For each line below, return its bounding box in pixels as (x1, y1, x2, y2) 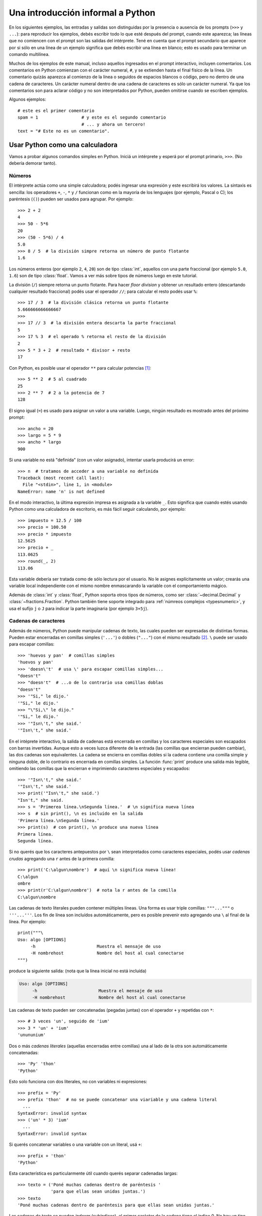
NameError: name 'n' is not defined (17, 489, 105, 494)
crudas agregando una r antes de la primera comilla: (9, 856, 115, 861)
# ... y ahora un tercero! (81, 122, 146, 127)
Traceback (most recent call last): (17, 475, 105, 481)
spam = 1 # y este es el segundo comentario (17, 115, 166, 120)
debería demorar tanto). (9, 161, 57, 166)
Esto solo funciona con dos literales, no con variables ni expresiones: (9, 1079, 147, 1085)
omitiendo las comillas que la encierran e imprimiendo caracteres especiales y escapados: (9, 766, 190, 771)
